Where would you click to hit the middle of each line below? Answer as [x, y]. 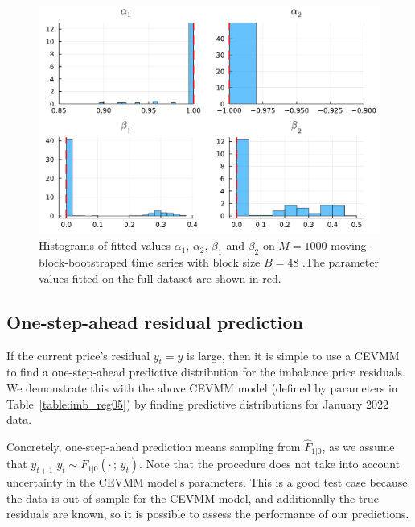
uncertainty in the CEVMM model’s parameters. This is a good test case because [207, 482]
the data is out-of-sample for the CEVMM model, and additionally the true [193, 498]
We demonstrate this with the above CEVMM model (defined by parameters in [202, 387]
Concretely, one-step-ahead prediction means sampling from [154, 446]
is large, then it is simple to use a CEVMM [293, 355]
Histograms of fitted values [105, 245]
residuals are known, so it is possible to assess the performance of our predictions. [208, 514]
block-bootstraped [83, 262]
